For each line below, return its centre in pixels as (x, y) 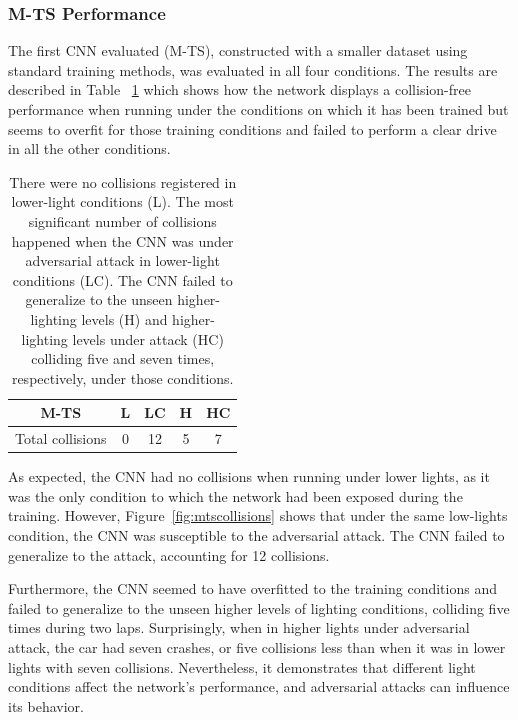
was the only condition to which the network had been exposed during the (235, 495)
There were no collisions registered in (123, 181)
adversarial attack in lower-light (122, 260)
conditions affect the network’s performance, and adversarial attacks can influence (259, 686)
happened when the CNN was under (122, 240)
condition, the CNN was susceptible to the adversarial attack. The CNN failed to (256, 535)
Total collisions (61, 438)
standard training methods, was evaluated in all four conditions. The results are (253, 69)
